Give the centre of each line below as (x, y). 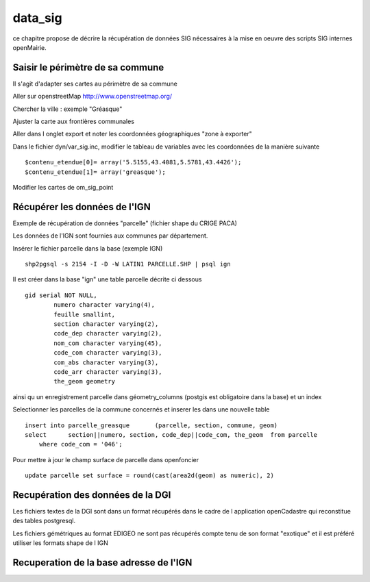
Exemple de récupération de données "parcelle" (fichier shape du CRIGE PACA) (125, 223)
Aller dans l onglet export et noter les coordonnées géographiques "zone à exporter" (133, 134)
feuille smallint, (85, 314)
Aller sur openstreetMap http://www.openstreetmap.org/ (92, 97)
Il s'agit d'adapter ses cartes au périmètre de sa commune (95, 84)
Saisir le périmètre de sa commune (88, 67)
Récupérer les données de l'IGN (82, 206)
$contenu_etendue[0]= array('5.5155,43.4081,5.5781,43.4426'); (133, 162)
